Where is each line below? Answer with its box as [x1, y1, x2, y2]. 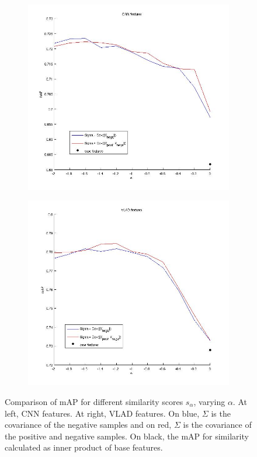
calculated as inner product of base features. [5, 441, 163, 453]
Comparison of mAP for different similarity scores [5, 395, 183, 407]
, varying [193, 395, 225, 407]
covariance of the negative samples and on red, [5, 418, 172, 431]
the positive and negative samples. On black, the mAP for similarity [5, 430, 249, 442]
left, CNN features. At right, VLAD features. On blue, [5, 407, 200, 419]
